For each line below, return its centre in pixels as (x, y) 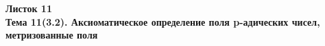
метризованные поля (52, 35)
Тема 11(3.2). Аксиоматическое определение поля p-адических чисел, (163, 21)
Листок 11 (29, 8)
